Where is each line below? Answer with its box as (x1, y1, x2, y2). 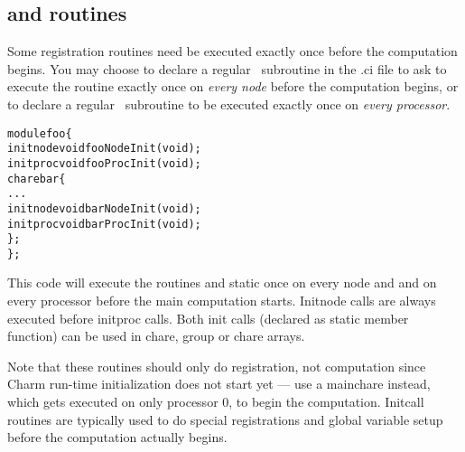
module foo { (7, 127, 72, 140)
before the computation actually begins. (7, 428, 228, 447)
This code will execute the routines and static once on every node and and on (7, 273, 437, 292)
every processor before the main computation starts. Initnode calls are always (7, 291, 436, 310)
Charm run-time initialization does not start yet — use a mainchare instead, (7, 374, 431, 393)
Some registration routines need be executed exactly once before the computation (7, 42, 458, 61)
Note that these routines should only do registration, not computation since (7, 356, 426, 375)
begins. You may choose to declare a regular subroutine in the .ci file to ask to (7, 59, 447, 78)
